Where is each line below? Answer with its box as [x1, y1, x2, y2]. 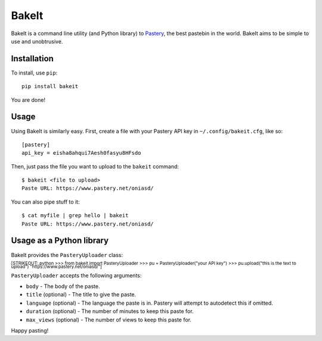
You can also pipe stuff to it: [11, 198, 80, 205]
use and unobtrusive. [11, 37, 63, 45]
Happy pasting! [11, 327, 49, 334]
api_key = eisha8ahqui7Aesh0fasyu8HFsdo [21, 149, 141, 157]
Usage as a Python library [11, 236, 109, 246]
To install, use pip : [11, 69, 58, 76]
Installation [11, 54, 54, 64]
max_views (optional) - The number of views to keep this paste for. [26, 316, 192, 323]
